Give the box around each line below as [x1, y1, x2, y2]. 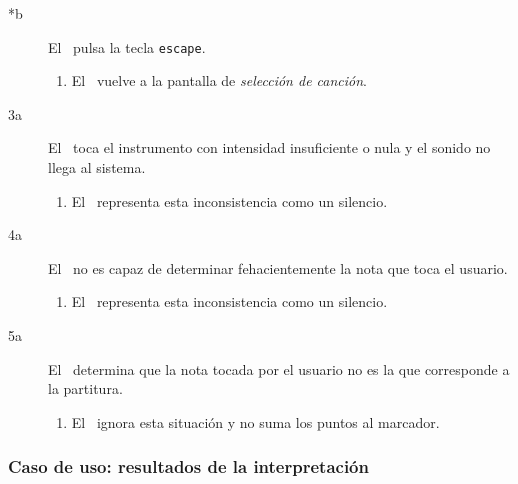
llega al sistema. [48, 157, 146, 178]
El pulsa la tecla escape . [48, 36, 206, 57]
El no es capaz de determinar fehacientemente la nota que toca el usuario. [48, 257, 508, 278]
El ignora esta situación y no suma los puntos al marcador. [71, 411, 440, 432]
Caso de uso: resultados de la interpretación [8, 454, 369, 479]
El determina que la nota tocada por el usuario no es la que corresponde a [48, 358, 510, 379]
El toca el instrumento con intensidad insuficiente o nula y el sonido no [48, 137, 491, 158]
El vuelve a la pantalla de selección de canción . [71, 70, 367, 91]
